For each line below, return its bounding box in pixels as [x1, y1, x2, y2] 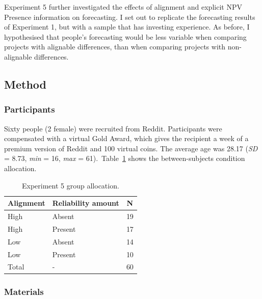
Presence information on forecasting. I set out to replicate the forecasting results [4, 11, 255, 22]
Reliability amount [52, 198, 119, 208]
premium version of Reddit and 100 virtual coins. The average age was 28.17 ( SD [4, 143, 258, 153]
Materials [4, 285, 44, 298]
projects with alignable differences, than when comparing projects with [4, 41, 226, 52]
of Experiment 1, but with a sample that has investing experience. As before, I [4, 21, 250, 32]
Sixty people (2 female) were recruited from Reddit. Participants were [4, 123, 222, 133]
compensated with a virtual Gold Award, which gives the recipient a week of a [4, 133, 249, 144]
